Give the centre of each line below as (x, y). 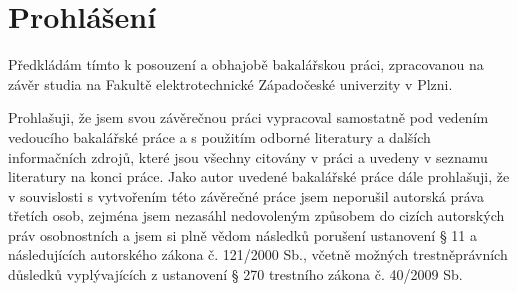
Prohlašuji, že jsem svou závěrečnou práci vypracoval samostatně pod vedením (248, 117)
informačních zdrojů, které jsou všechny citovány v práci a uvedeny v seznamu (248, 156)
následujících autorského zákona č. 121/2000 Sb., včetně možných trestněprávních (258, 254)
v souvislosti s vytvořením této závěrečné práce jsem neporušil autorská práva (246, 195)
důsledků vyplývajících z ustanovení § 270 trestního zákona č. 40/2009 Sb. (235, 274)
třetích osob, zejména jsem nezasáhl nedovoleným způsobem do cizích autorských (256, 215)
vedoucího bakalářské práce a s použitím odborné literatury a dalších (219, 136)
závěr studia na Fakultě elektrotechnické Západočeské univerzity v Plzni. (230, 83)
